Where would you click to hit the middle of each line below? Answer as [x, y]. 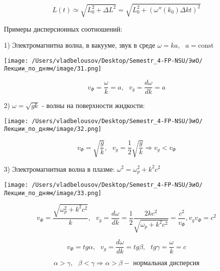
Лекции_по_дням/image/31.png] [53, 69]
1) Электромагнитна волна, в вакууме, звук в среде [80, 45]
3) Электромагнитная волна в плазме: [59, 169]
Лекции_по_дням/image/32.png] [53, 129]
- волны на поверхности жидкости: [93, 105]
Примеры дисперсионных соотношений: [63, 28]
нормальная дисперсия [166, 263]
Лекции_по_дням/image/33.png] [53, 193]
